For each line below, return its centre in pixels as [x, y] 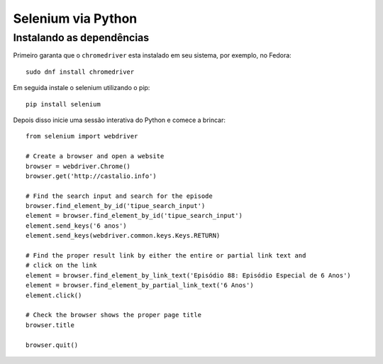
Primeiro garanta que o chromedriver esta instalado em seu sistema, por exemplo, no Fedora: [152, 55]
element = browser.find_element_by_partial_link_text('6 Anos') [140, 285]
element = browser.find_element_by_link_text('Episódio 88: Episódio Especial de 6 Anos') [188, 275]
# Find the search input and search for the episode [119, 196]
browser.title [50, 325]
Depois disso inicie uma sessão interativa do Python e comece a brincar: [120, 120]
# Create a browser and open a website [95, 156]
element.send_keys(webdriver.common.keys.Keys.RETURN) [123, 236]
